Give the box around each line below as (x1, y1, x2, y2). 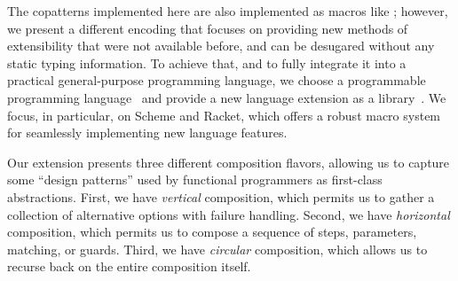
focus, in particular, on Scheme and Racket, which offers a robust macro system (7, 105, 441, 124)
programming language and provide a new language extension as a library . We (7, 88, 446, 106)
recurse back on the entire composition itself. (7, 257, 251, 276)
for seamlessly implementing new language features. (7, 123, 288, 142)
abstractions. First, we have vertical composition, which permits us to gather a (7, 187, 435, 206)
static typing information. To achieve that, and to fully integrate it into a (7, 53, 407, 72)
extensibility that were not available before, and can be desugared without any (7, 36, 435, 55)
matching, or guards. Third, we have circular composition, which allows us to (7, 239, 428, 258)
